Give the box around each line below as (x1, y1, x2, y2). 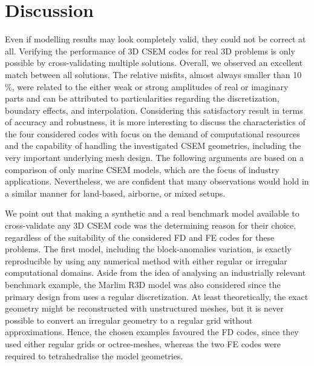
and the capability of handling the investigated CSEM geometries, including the (5, 139, 301, 152)
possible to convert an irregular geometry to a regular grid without (5, 313, 253, 326)
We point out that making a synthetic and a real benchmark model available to (5, 207, 299, 220)
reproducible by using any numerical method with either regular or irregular (5, 254, 287, 267)
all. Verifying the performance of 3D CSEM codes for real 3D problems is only (5, 44, 295, 57)
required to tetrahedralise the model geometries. (5, 349, 183, 362)
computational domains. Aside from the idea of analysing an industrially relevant (5, 266, 306, 279)
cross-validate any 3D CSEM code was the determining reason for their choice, (5, 219, 296, 232)
